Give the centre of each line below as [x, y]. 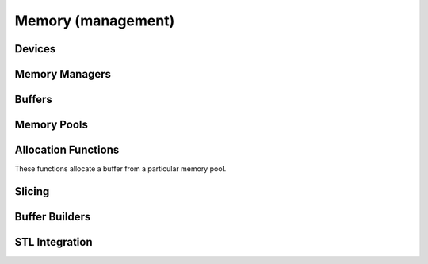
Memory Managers [63, 74]
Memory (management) [95, 21]
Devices [35, 49]
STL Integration [53, 242]
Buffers [34, 99]
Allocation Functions [67, 150]
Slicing [32, 191]
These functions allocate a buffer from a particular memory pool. [120, 169]
